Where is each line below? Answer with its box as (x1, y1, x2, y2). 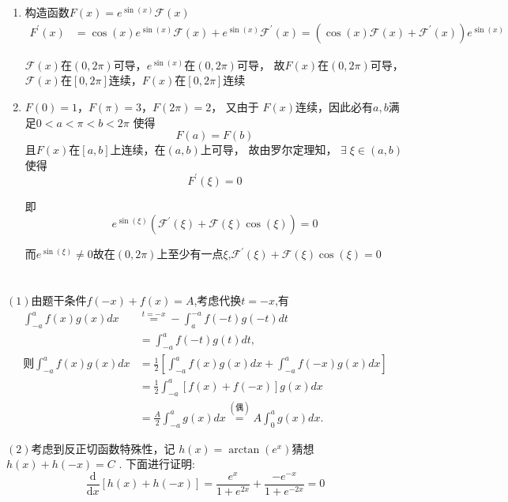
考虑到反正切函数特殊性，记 (31, 440, 175, 456)
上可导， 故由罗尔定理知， (200, 141, 337, 158)
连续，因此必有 (295, 99, 374, 114)
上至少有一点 (156, 245, 224, 262)
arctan (228, 444, 260, 455)
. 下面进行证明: (119, 455, 195, 472)
